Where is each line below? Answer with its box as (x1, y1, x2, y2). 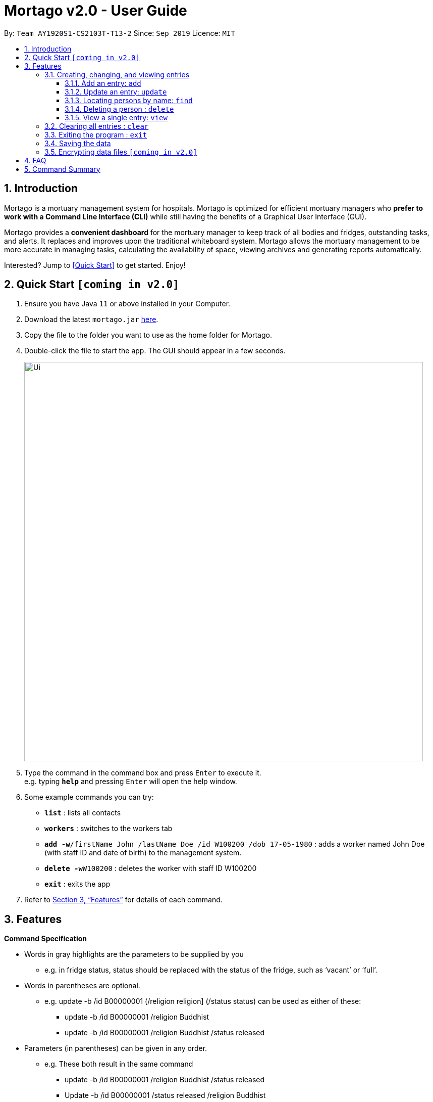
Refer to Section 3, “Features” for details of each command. (24, 895, 223, 904)
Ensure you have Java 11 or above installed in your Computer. (24, 299, 231, 308)
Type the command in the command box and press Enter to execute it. (24, 768, 261, 777)
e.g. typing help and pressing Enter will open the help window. (24, 777, 237, 786)
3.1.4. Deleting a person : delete (65, 104, 174, 113)
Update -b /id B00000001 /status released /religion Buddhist (65, 1091, 266, 1100)
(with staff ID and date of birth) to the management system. (44, 848, 242, 857)
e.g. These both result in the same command (44, 1060, 193, 1069)
